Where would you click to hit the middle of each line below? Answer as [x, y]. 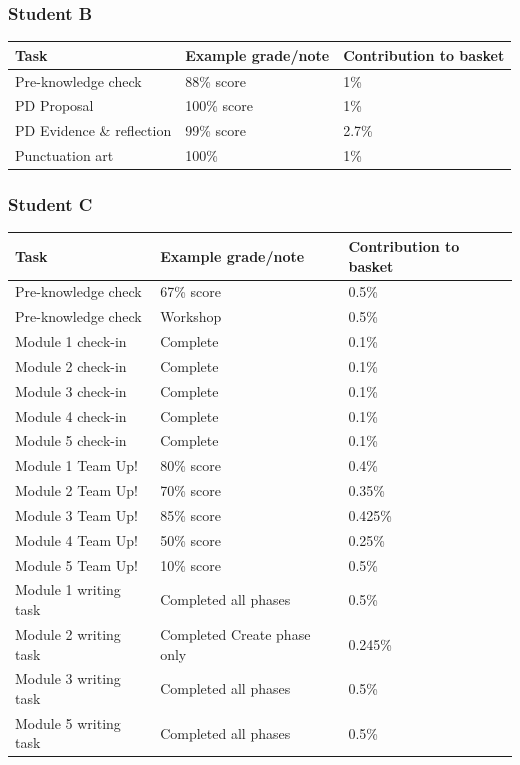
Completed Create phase [235, 633]
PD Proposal [54, 105]
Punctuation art [64, 155]
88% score [215, 80]
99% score [215, 130]
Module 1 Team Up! [76, 465]
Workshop [191, 316]
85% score [190, 514]
